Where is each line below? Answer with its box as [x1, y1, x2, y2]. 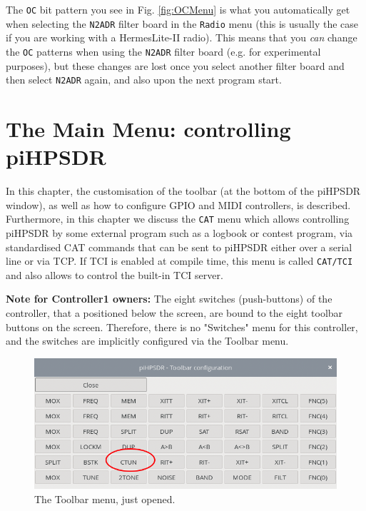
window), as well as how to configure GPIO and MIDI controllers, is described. [6, 197, 351, 212]
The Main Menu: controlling [6, 114, 291, 143]
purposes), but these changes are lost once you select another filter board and [6, 58, 345, 73]
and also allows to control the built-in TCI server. [6, 267, 223, 282]
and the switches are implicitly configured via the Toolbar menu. [6, 333, 289, 348]
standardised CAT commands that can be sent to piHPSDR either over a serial [6, 239, 352, 254]
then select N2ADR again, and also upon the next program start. [6, 72, 282, 87]
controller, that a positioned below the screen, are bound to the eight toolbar [6, 305, 343, 320]
